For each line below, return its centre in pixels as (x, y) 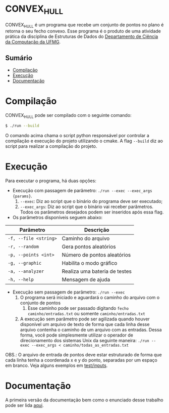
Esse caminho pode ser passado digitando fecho (78, 308)
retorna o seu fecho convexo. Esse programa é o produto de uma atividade (83, 31)
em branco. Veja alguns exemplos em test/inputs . (57, 365)
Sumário (19, 58)
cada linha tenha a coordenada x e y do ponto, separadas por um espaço (81, 360)
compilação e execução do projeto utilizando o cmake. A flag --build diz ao (84, 141)
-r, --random (23, 246)
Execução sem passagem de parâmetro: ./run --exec (69, 292)
